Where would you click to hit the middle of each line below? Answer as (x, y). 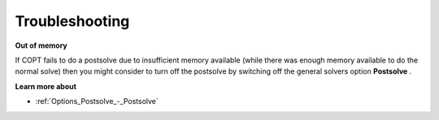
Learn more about (46, 86)
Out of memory (41, 45)
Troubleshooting (72, 21)
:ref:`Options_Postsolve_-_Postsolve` (97, 101)
